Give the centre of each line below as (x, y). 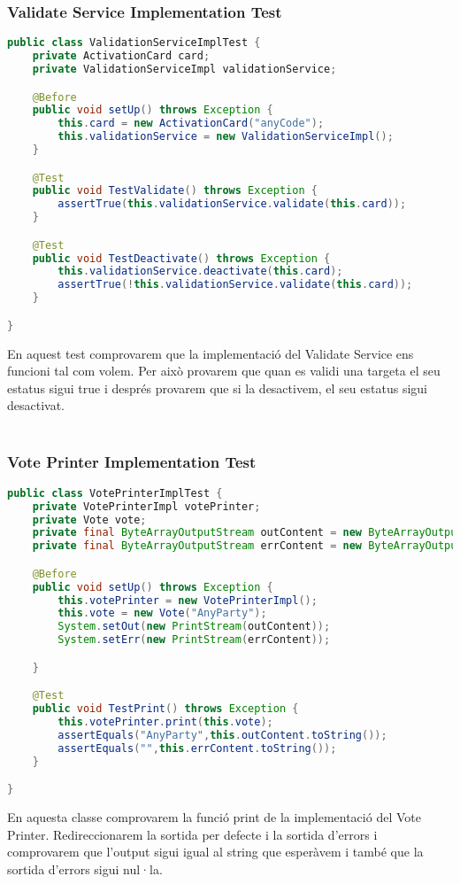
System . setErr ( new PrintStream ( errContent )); (194, 640)
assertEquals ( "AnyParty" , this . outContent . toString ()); (222, 735)
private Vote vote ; (89, 520)
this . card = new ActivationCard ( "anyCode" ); (191, 124)
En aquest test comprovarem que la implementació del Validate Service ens (211, 353)
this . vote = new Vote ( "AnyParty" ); (162, 613)
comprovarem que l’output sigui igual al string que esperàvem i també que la (215, 852)
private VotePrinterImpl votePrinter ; (146, 506)
